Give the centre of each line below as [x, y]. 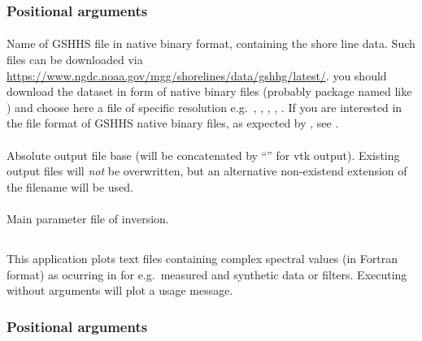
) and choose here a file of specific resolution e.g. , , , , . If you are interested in [204, 107]
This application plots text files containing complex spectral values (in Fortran [202, 258]
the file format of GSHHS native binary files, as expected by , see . [173, 123]
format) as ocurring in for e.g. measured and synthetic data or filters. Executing [207, 274]
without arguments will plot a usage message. [120, 290]
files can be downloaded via [75, 60]
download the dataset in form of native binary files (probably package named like [209, 91]
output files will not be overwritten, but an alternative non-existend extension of [207, 171]
